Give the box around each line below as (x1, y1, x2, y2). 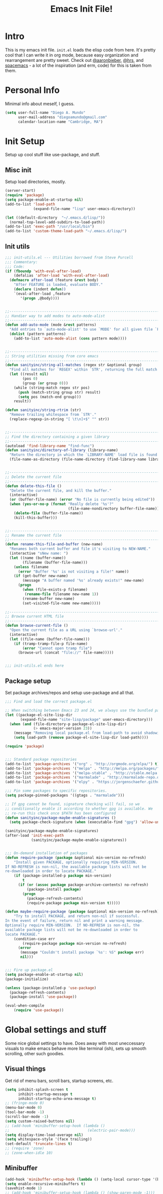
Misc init (5, 166, 32, 174)
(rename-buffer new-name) (22, 596, 75, 601)
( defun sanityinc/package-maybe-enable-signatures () (5, 815, 116, 820)
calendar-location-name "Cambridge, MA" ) (17, 119, 103, 124)
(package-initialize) (5, 976, 49, 982)
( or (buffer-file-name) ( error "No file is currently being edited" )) (9, 497, 155, 502)
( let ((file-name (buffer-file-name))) (9, 636, 90, 641)
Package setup (5, 677, 51, 685)
